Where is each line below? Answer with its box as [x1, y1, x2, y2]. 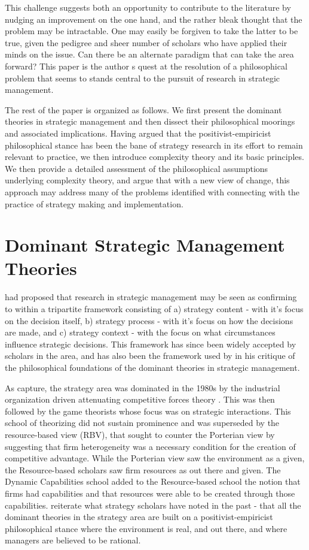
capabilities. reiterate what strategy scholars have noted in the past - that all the [5, 498, 301, 511]
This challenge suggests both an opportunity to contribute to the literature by [5, 1, 291, 13]
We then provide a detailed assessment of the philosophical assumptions [5, 162, 268, 174]
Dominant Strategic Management [5, 232, 285, 257]
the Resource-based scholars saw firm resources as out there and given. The [5, 463, 281, 476]
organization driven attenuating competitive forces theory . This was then [5, 393, 275, 406]
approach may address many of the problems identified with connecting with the [5, 185, 300, 198]
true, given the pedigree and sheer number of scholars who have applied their [5, 36, 287, 49]
